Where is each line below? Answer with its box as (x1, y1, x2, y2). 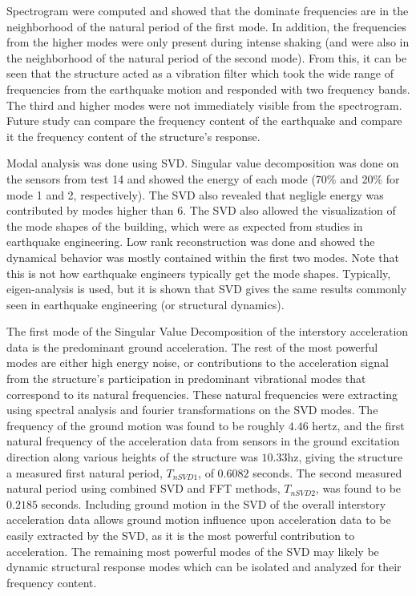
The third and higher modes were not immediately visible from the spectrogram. (6, 96, 402, 113)
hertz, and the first (312, 417, 405, 433)
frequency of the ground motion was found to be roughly (6, 417, 285, 433)
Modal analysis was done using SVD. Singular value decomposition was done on (6, 155, 399, 171)
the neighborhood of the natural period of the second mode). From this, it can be (6, 49, 407, 66)
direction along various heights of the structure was (6, 449, 258, 465)
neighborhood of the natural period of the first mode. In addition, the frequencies (6, 18, 406, 34)
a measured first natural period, (6, 464, 163, 481)
